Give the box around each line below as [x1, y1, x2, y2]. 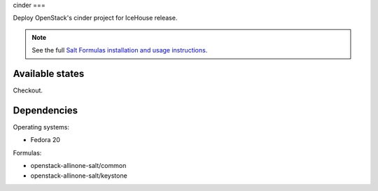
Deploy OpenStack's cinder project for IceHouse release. [13, 14, 178, 22]
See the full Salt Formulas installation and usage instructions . [31, 46, 208, 55]
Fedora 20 [30, 136, 61, 144]
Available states [13, 67, 85, 80]
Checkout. [13, 86, 43, 94]
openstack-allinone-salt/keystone [30, 171, 127, 180]
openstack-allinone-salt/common [30, 162, 127, 170]
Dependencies [13, 104, 78, 116]
